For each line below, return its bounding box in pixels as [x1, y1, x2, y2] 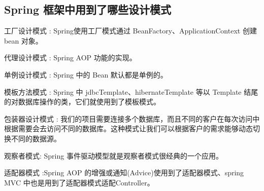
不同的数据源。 [11, 133, 61, 143]
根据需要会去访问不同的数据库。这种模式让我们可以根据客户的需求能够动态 [4, 123, 253, 134]
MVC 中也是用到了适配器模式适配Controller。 [4, 177, 154, 187]
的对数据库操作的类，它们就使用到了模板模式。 [4, 96, 160, 107]
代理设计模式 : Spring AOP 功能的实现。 [4, 52, 137, 63]
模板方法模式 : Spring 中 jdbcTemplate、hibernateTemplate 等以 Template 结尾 [4, 86, 258, 97]
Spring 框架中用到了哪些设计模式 [4, 2, 172, 17]
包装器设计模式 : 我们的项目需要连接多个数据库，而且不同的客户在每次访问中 [4, 113, 260, 124]
